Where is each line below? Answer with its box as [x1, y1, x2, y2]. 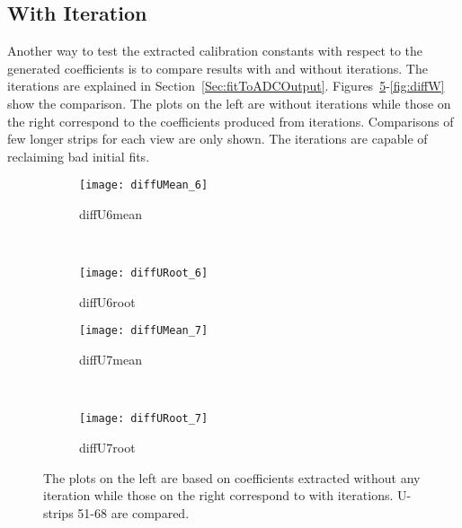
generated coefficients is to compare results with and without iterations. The [7, 58, 428, 77]
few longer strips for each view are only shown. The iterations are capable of [7, 129, 428, 148]
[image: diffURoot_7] [79, 412, 209, 426]
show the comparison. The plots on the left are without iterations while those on [7, 93, 451, 112]
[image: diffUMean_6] [79, 179, 209, 192]
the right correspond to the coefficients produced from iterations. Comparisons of [7, 111, 454, 130]
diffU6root [79, 292, 136, 311]
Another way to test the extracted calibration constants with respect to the [7, 41, 423, 60]
